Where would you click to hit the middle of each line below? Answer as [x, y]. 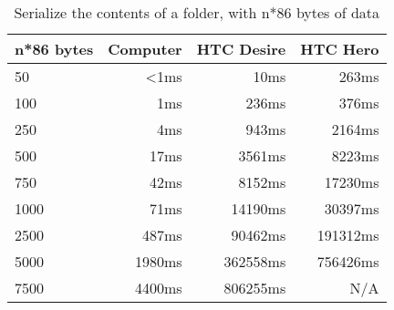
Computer [145, 49]
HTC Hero [340, 49]
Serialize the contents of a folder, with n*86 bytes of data [197, 12]
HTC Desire [241, 49]
